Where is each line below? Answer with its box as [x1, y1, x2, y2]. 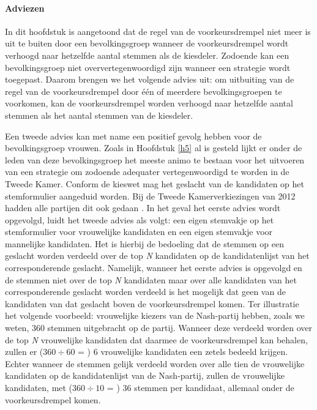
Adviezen [5, 1, 45, 14]
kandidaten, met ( [5, 381, 73, 394]
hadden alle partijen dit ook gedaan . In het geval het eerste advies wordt [5, 201, 281, 214]
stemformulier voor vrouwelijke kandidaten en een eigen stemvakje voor [5, 225, 273, 238]
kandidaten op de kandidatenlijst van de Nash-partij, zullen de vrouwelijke [5, 369, 285, 382]
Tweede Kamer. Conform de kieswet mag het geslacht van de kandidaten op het [5, 177, 305, 190]
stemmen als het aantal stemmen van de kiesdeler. [5, 108, 193, 121]
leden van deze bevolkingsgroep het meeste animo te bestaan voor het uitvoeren [5, 153, 305, 166]
